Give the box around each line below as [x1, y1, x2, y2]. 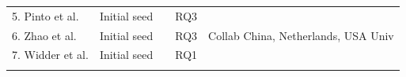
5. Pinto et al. [12, 7, 79, 24]
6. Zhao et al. [12, 27, 77, 43]
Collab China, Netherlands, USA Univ [208, 27, 394, 43]
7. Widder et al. [12, 46, 89, 63]
